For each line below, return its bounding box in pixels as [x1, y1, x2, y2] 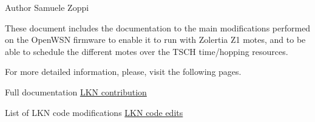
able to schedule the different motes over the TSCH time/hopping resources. [5, 45, 288, 57]
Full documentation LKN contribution [5, 85, 147, 98]
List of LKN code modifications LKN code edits [5, 106, 183, 118]
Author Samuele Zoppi [5, 1, 89, 13]
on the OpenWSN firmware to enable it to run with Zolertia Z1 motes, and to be [5, 33, 306, 46]
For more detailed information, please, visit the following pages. [5, 65, 242, 78]
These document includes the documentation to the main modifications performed [5, 21, 311, 34]
